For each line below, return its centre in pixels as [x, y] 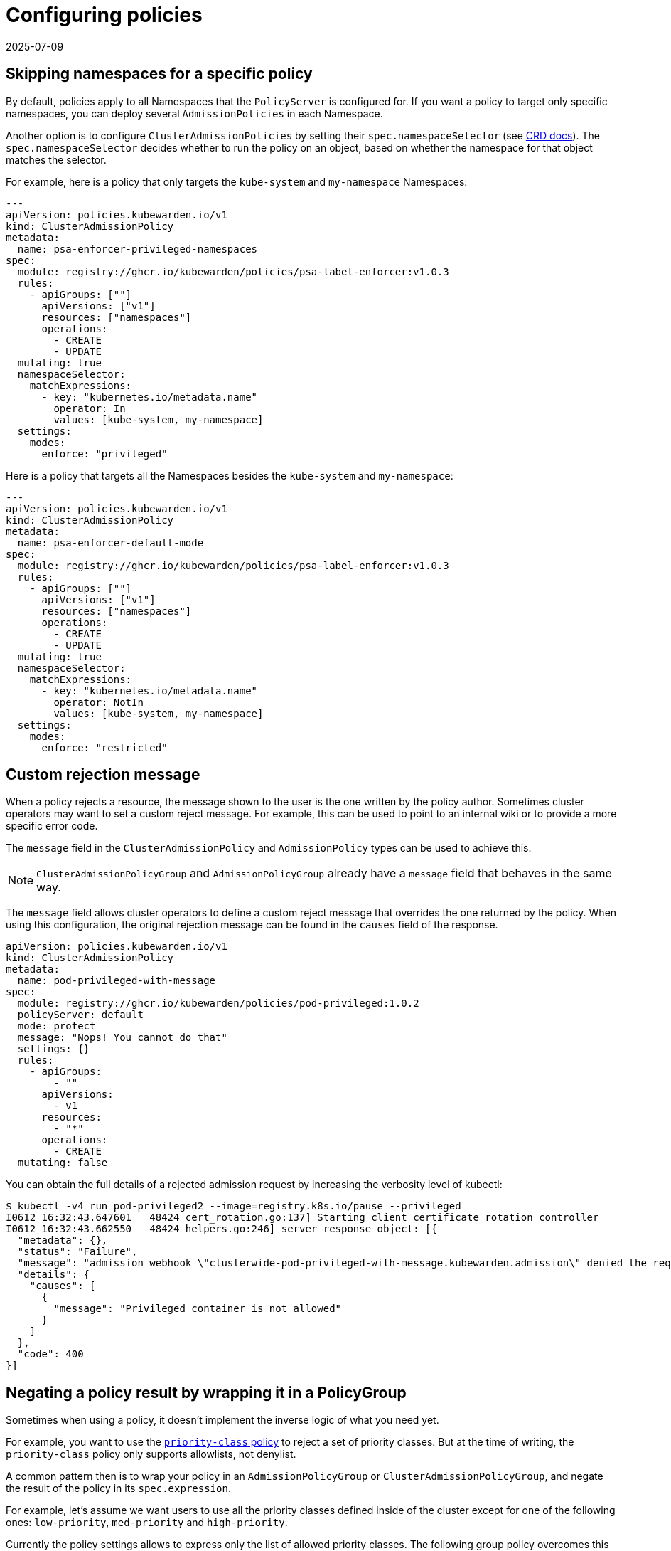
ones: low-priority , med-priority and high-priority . [147, 1523]
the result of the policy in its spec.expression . [118, 1488]
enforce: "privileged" [104, 454]
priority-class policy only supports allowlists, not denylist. [151, 1454]
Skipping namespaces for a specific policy [159, 74]
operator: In [90, 408]
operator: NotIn [98, 702]
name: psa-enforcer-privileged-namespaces [138, 249]
